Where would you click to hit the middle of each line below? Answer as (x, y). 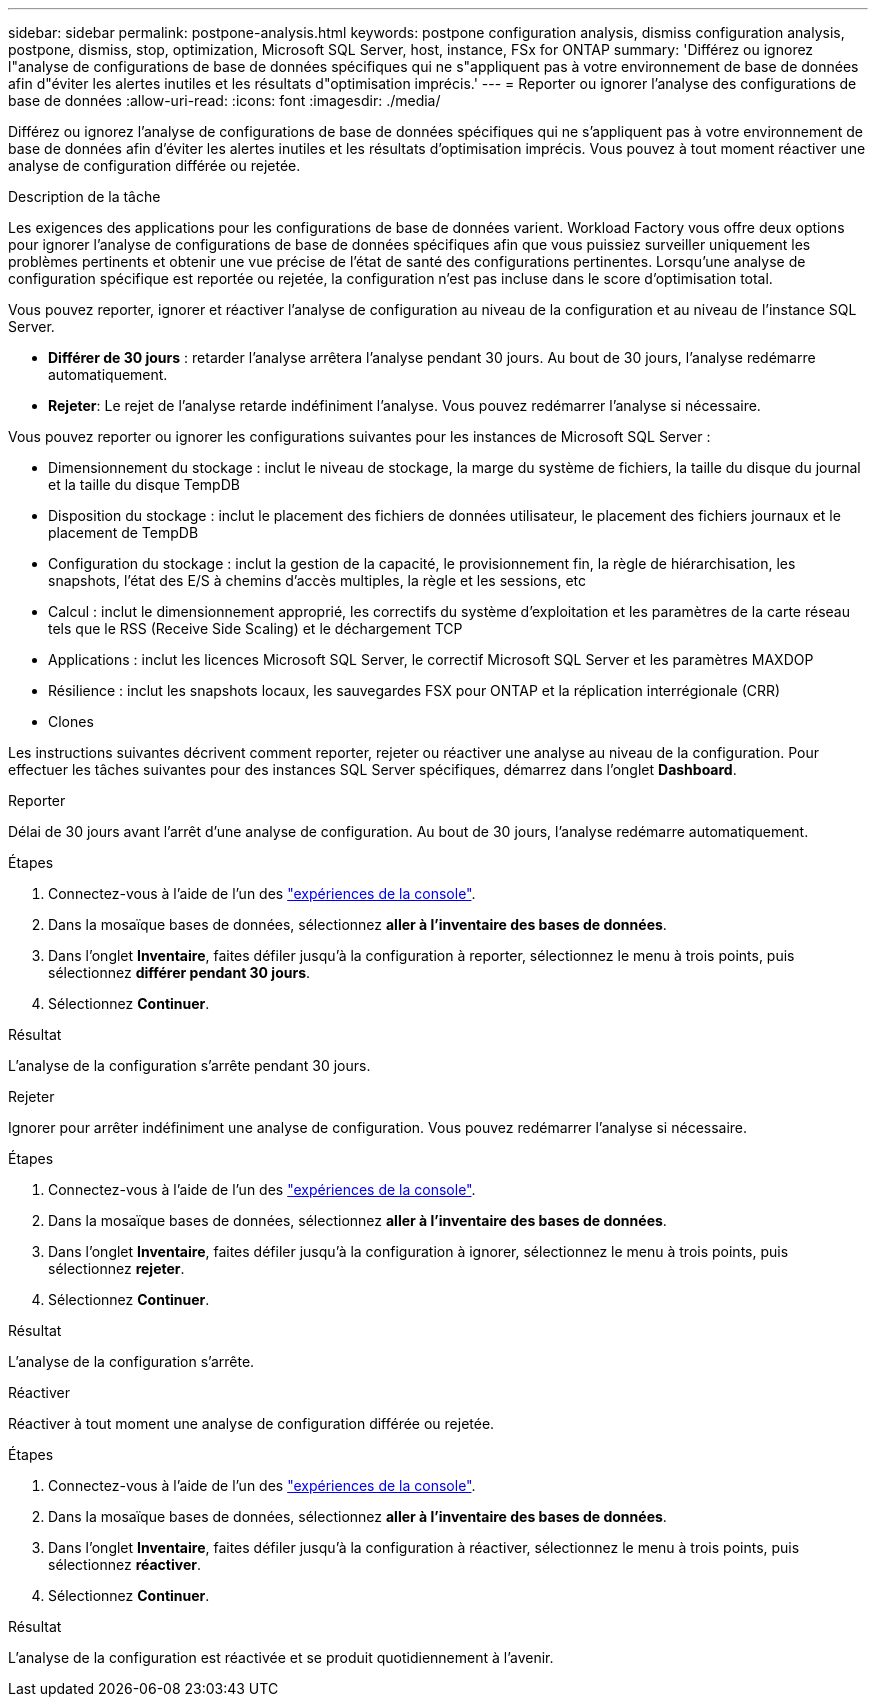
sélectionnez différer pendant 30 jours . (179, 972)
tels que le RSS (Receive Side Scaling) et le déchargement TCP (255, 628)
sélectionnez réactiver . (124, 1564)
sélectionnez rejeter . (116, 1268)
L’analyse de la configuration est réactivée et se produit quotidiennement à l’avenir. (281, 1657)
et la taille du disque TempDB (144, 484)
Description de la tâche (84, 196)
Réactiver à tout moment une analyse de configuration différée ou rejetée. (251, 1423)
